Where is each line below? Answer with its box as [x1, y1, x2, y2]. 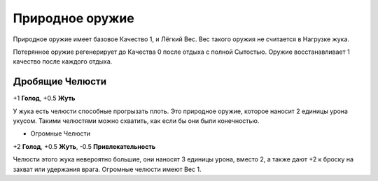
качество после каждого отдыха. [13, 57, 113, 66]
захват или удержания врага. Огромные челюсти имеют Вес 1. [13, 165, 202, 173]
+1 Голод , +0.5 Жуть [13, 94, 76, 103]
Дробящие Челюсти [13, 75, 107, 87]
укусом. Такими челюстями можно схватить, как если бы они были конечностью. [13, 117, 260, 125]
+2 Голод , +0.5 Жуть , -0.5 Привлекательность [13, 142, 156, 150]
